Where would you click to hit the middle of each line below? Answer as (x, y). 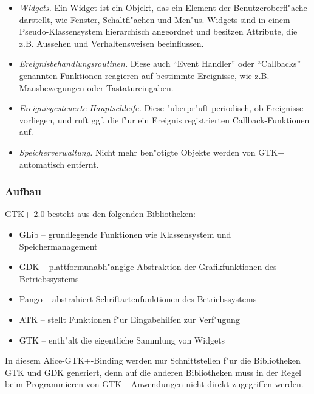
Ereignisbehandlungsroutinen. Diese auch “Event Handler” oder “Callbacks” (160, 64)
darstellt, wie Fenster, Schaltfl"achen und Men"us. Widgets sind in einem (155, 19)
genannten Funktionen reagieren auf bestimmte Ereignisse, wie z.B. (144, 75)
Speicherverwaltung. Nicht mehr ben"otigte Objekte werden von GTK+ (152, 152)
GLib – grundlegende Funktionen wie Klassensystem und (125, 234)
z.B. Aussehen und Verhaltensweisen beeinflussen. (111, 43)
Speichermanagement (58, 246)
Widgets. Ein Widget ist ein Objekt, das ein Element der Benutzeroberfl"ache (163, 7)
